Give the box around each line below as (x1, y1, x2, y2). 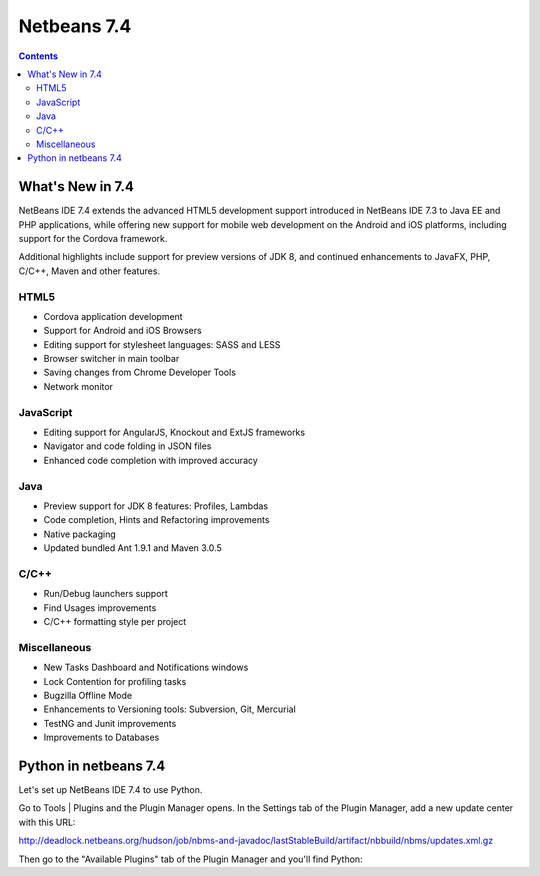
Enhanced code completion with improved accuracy (43, 454, 259, 466)
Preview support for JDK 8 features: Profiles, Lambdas (43, 500, 269, 512)
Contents (18, 50, 59, 62)
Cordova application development (43, 310, 184, 322)
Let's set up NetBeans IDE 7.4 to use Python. (18, 784, 203, 795)
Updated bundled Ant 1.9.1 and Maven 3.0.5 (43, 542, 222, 554)
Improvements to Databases (43, 731, 160, 744)
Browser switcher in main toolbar (43, 353, 180, 365)
